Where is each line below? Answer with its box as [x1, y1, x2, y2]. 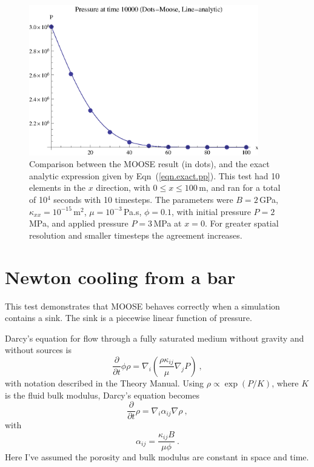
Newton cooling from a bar [5, 264, 236, 289]
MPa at [153, 217, 182, 230]
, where [272, 376, 299, 389]
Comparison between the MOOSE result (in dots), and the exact [29, 157, 270, 170]
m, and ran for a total [199, 181, 281, 194]
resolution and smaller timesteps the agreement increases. [29, 228, 242, 241]
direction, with [96, 181, 150, 194]
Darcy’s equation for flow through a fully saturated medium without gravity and [5, 331, 304, 344]
